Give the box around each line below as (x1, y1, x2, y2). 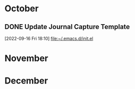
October (4, 3, 39, 14)
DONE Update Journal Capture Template (4, 23, 130, 31)
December (4, 75, 48, 87)
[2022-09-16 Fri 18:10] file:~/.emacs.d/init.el (4, 35, 93, 41)
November (4, 53, 48, 64)
